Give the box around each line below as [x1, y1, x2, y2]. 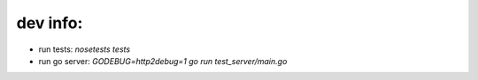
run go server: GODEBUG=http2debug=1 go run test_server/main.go [38, 55, 288, 66]
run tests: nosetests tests [38, 44, 131, 55]
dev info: [16, 13, 83, 33]
